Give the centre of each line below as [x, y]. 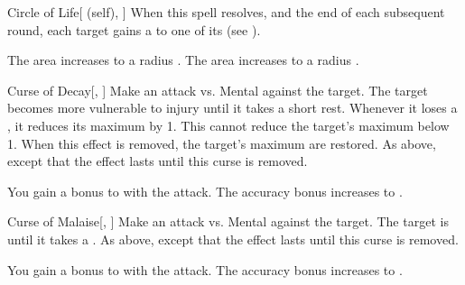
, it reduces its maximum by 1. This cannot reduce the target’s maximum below [228, 125]
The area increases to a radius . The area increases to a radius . [183, 60]
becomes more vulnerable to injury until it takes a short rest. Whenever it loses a [232, 108]
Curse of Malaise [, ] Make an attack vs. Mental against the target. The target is [228, 221]
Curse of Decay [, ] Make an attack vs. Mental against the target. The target [218, 90]
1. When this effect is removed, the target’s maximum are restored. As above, [222, 143]
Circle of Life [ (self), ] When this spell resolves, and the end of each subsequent [226, 12]
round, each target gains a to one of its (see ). [134, 29]
